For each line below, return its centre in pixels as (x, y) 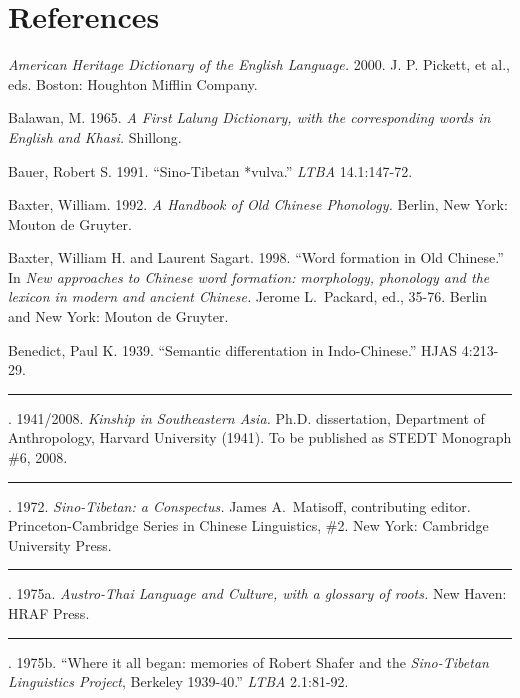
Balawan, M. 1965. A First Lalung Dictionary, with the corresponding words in (249, 117)
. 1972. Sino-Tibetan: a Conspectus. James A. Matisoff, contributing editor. (239, 505)
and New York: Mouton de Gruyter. (118, 316)
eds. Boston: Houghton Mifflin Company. (133, 83)
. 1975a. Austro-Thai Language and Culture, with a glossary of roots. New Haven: (257, 593)
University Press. (60, 544)
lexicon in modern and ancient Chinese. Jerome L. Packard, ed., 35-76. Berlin (247, 296)
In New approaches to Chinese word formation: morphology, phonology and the (249, 276)
